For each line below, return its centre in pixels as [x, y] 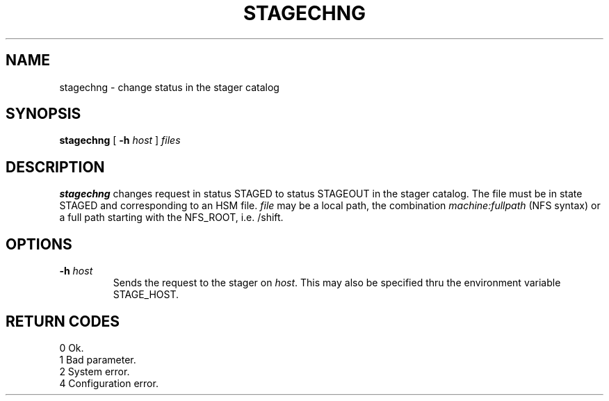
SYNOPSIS [43, 114]
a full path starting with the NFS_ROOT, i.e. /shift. [171, 218]
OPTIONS [39, 244]
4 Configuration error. [109, 383]
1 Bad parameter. [98, 359]
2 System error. [95, 371]
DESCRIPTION [55, 167]
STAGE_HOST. [146, 295]
